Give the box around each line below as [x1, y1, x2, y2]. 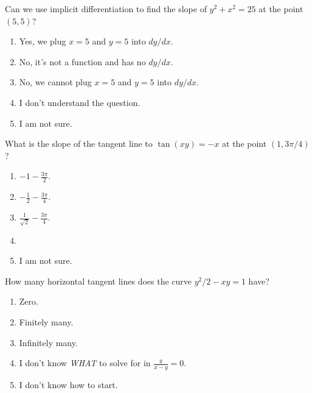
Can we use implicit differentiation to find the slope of [5, 2, 207, 15]
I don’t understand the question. [19, 96, 140, 108]
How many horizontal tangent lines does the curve [5, 274, 192, 287]
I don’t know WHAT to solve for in [19, 356, 151, 369]
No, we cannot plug [19, 76, 92, 88]
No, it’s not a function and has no [19, 55, 146, 68]
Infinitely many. [19, 336, 78, 349]
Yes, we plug [19, 35, 66, 48]
